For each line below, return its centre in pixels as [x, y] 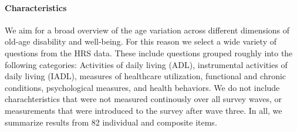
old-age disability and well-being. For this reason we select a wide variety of [141, 41]
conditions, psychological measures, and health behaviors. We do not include [142, 87]
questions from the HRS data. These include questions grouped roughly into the [149, 53]
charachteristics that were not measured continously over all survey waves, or [144, 99]
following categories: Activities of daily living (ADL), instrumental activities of [146, 64]
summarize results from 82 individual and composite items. [111, 122]
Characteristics [36, 7]
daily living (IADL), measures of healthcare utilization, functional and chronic [146, 76]
